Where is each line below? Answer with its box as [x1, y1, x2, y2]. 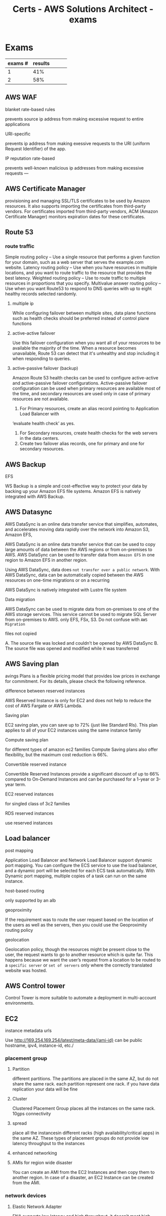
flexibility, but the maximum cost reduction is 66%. [5, 751, 109, 757]
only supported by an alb [5, 897, 56, 903]
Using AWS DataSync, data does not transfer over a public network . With [5, 566, 160, 572]
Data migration [5, 596, 36, 602]
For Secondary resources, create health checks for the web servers [19, 430, 158, 436]
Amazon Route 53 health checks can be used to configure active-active [12, 375, 159, 381]
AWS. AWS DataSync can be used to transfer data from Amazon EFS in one [5, 551, 155, 557]
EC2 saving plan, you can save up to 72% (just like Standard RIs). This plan [5, 722, 158, 728]
